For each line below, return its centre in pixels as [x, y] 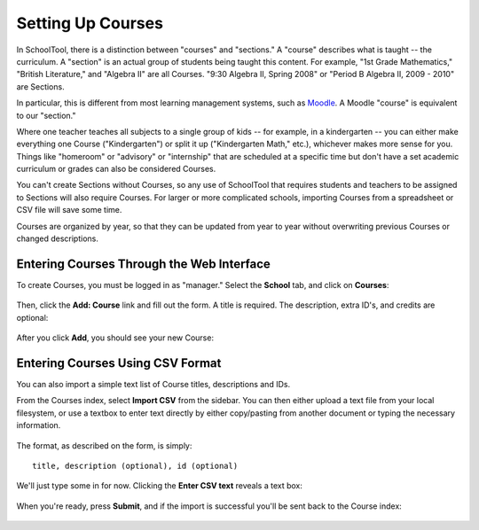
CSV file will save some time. [69, 210]
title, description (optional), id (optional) [135, 466]
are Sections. [41, 86]
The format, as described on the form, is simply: [104, 445]
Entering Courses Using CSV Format [119, 363]
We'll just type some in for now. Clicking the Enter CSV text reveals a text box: [160, 486]
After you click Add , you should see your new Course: [115, 338]
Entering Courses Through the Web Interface [143, 264]
